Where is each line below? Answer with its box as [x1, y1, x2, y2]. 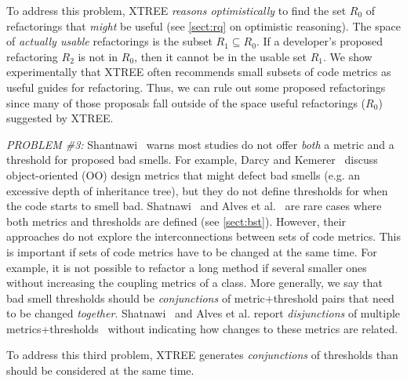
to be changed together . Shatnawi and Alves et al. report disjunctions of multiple [6, 305, 401, 321]
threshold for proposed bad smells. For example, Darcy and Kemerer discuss [6, 151, 378, 168]
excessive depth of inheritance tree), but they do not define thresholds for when [6, 182, 388, 198]
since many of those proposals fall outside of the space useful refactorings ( [6, 94, 366, 111]
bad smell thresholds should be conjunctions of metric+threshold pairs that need [6, 289, 394, 306]
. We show [322, 48, 372, 64]
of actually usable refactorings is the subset [6, 33, 213, 49]
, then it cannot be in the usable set [134, 48, 307, 64]
